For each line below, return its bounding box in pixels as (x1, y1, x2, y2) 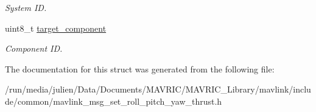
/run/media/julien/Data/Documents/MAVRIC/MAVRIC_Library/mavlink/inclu (5, 83, 311, 96)
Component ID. (5, 42, 63, 55)
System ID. (5, 1, 47, 13)
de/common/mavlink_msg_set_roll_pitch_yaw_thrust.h (5, 94, 222, 107)
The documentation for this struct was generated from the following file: (5, 62, 275, 75)
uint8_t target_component (5, 21, 107, 34)
